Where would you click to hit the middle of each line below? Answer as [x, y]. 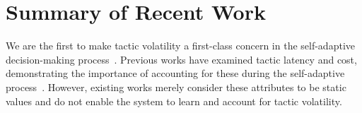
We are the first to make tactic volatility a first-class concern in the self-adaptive [180, 46]
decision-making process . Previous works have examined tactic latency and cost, [181, 59]
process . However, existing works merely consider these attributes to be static [176, 87]
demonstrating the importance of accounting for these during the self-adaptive [175, 73]
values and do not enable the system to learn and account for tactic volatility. [174, 101]
